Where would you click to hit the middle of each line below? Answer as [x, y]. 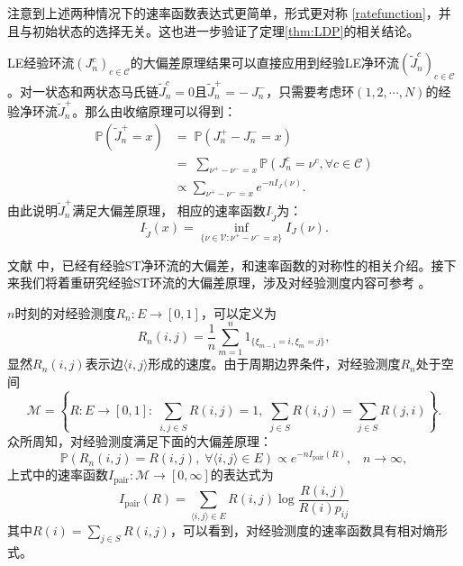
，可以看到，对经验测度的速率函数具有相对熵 [302, 529]
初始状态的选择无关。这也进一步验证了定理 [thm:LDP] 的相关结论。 [226, 30]
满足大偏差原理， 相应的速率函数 [169, 210]
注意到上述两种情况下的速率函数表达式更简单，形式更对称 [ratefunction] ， [223, 13]
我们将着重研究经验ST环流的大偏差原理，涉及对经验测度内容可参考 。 [225, 283]
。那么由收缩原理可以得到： [154, 111]
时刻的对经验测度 [65, 312]
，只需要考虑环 [310, 91]
